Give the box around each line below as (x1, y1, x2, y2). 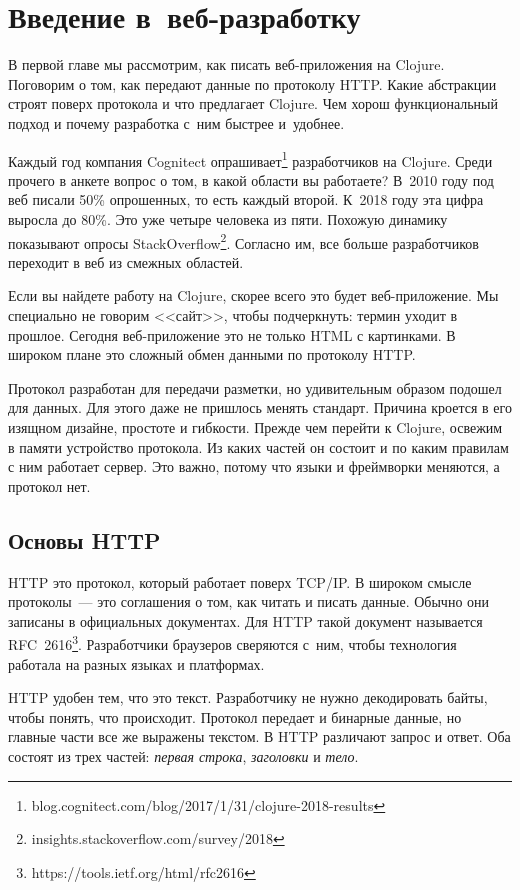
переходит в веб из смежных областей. (8, 251, 244, 272)
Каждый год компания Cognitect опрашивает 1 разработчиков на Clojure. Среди (8, 147, 493, 171)
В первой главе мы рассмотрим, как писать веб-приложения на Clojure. (8, 54, 445, 75)
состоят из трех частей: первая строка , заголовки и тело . (8, 745, 359, 766)
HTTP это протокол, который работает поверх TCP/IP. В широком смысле (8, 571, 472, 592)
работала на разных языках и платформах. (8, 653, 265, 674)
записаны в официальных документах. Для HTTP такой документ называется (8, 610, 483, 631)
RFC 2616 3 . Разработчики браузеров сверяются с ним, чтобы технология (8, 631, 457, 654)
